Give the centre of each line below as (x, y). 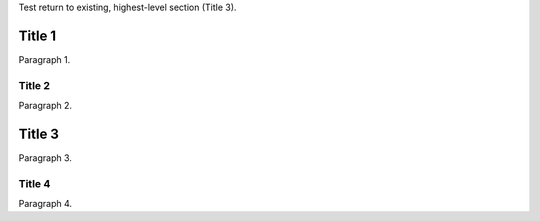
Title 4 (34, 183)
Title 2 (34, 85)
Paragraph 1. (44, 59)
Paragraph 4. (45, 204)
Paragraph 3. (45, 157)
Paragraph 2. (45, 106)
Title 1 (37, 35)
